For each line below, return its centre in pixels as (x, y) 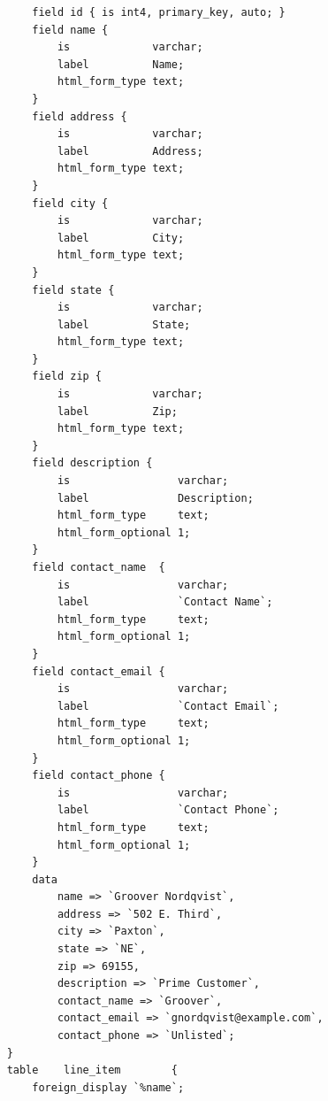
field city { (70, 203)
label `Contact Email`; (168, 706)
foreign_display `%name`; (108, 1087)
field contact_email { (99, 671)
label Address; (130, 151)
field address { (80, 116)
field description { (92, 463)
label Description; (155, 498)
